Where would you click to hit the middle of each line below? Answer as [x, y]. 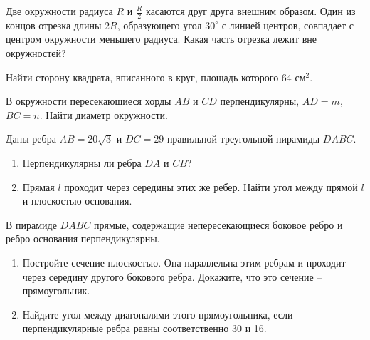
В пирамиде [31, 224]
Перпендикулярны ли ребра [82, 162]
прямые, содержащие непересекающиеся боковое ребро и [218, 224]
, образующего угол [159, 25]
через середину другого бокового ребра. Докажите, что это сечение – [172, 276]
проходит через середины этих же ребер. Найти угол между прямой [211, 186]
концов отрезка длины [54, 25]
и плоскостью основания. [77, 201]
